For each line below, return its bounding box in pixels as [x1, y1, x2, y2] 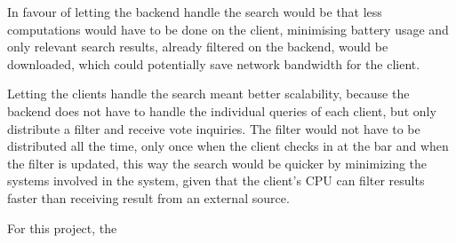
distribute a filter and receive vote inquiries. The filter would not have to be [7, 119, 420, 137]
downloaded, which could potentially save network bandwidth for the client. [7, 54, 420, 73]
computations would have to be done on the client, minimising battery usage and [7, 20, 449, 38]
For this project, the [7, 218, 117, 237]
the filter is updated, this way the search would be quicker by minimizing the [7, 153, 428, 172]
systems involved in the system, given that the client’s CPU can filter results [7, 171, 425, 190]
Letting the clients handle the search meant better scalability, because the [7, 84, 410, 103]
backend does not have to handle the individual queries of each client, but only [7, 101, 436, 120]
